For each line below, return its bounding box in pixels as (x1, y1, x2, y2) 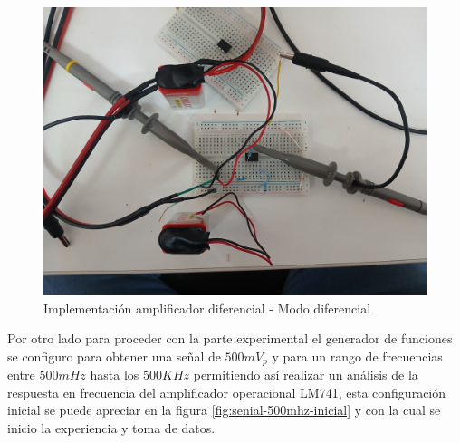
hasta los (90, 365, 139, 384)
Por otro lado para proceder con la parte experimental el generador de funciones (7, 329, 453, 348)
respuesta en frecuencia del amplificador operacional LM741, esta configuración (7, 382, 446, 401)
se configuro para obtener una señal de (7, 346, 221, 365)
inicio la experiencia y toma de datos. (7, 419, 216, 438)
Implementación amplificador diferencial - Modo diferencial (43, 298, 371, 317)
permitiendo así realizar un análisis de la (193, 365, 418, 384)
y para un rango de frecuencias (272, 346, 443, 365)
